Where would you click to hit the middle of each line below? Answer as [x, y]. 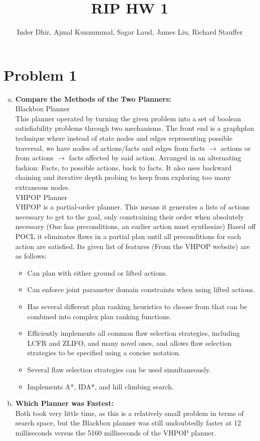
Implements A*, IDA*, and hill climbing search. [101, 386]
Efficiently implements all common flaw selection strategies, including [134, 333]
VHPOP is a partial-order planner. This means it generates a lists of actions [133, 207]
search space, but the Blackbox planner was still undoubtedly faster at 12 [128, 423]
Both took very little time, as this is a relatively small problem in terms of [129, 413]
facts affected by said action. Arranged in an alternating [155, 158]
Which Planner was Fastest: [64, 403]
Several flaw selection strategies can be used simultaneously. [119, 369]
